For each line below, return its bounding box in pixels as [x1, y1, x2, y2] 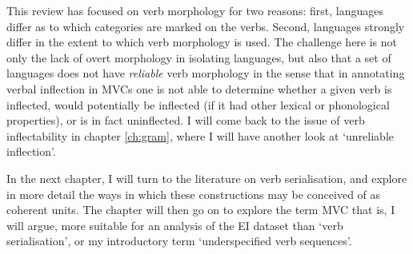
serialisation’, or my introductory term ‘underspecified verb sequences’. [6, 232, 352, 249]
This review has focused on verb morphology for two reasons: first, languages [6, 2, 383, 18]
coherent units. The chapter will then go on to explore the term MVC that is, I [6, 201, 395, 218]
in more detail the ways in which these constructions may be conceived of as [6, 185, 381, 202]
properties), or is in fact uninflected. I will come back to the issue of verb [6, 112, 365, 129]
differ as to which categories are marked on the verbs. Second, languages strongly [6, 18, 405, 34]
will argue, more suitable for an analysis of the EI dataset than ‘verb [6, 216, 343, 233]
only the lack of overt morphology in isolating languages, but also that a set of [6, 49, 391, 65]
